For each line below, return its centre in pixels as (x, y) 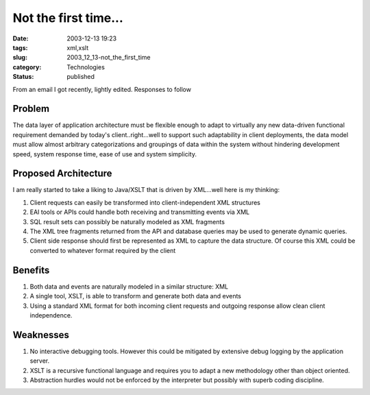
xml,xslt (78, 47)
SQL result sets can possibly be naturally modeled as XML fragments (127, 222)
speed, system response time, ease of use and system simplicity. (104, 154)
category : (27, 67)
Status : (23, 77)
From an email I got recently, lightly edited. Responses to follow (102, 89)
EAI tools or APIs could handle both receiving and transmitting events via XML (140, 212)
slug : (20, 58)
